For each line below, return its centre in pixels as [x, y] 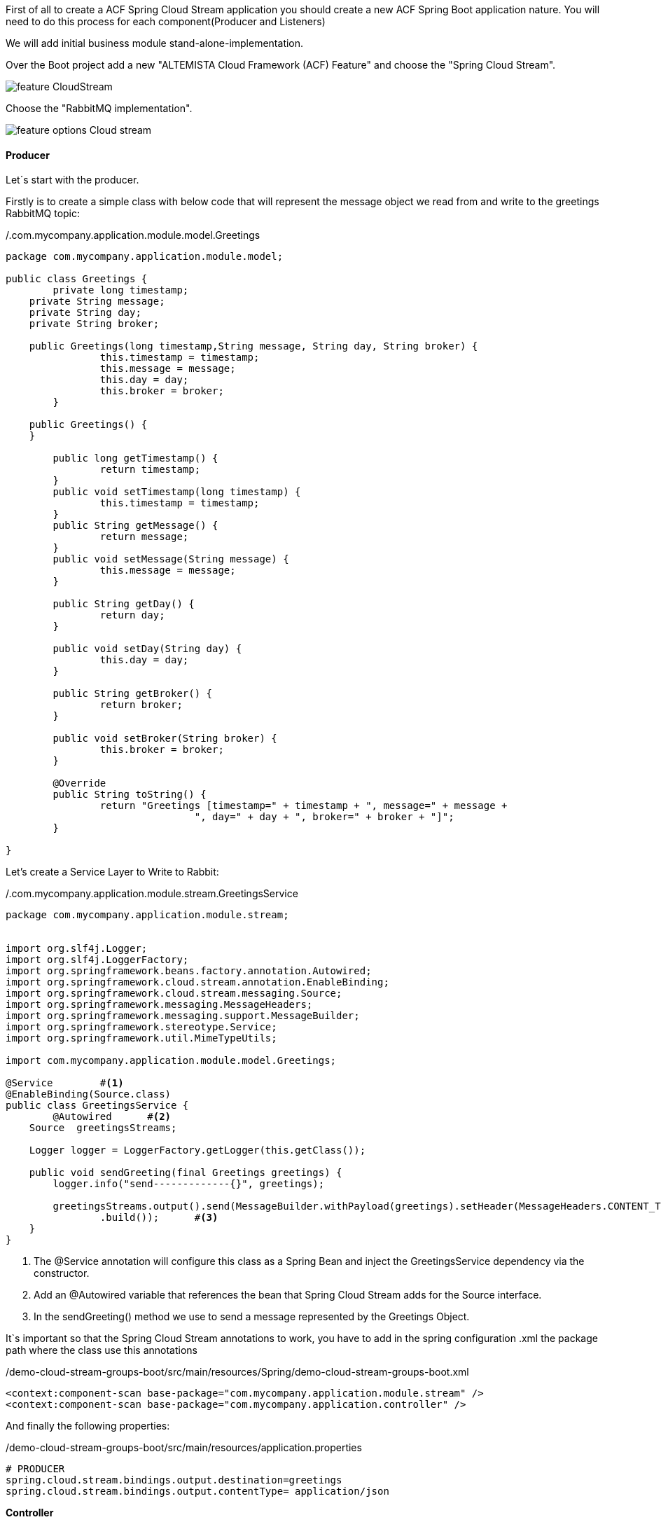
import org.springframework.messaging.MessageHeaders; [159, 1005]
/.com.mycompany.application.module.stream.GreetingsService [152, 894]
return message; [144, 537]
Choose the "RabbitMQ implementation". [99, 108]
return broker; [141, 705]
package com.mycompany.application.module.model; [145, 257]
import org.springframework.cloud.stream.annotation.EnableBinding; [197, 982]
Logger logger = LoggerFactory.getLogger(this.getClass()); [197, 1150]
